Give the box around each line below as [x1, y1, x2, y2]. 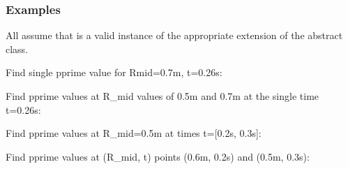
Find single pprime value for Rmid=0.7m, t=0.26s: [6, 65, 222, 80]
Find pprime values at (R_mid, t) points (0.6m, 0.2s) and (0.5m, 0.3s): [6, 149, 310, 163]
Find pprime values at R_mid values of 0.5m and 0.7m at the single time [6, 89, 319, 103]
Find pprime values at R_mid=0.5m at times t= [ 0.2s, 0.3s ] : [6, 126, 262, 140]
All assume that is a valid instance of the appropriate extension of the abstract [6, 28, 343, 43]
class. [6, 41, 29, 56]
